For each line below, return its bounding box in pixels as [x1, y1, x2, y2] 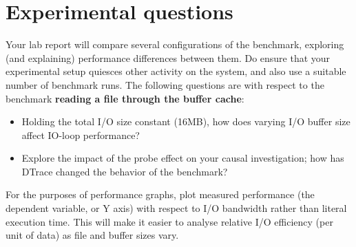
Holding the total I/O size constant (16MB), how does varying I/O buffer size [21, 114, 350, 129]
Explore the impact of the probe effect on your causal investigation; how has [21, 151, 344, 165]
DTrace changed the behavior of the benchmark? [21, 164, 228, 178]
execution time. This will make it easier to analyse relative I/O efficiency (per [6, 214, 333, 228]
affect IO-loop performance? [21, 127, 140, 142]
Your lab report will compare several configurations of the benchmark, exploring [6, 37, 344, 52]
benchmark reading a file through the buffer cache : [6, 91, 244, 105]
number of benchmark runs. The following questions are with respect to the [6, 77, 324, 92]
